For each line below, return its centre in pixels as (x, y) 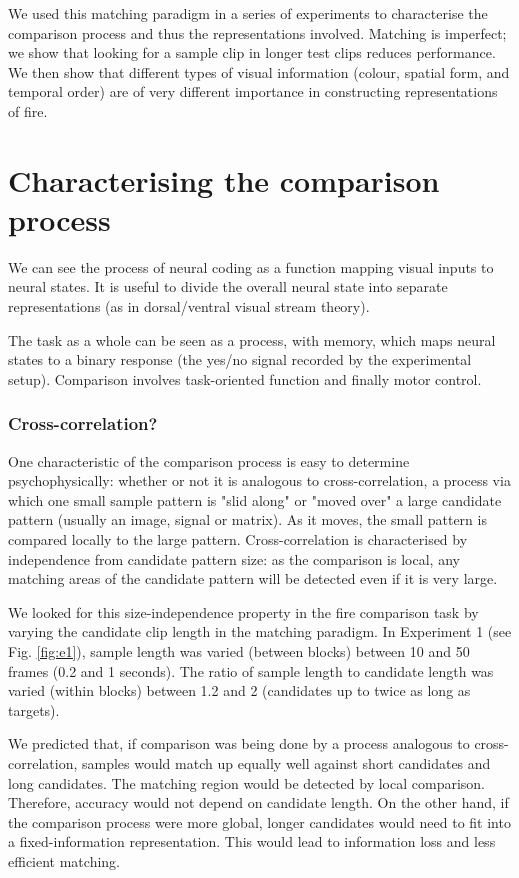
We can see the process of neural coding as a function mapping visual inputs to (251, 266)
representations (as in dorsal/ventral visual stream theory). (189, 306)
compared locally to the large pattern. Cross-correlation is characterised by (238, 539)
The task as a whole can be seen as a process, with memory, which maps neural (252, 339)
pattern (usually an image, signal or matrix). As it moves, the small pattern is (247, 519)
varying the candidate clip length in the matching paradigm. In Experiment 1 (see (260, 631)
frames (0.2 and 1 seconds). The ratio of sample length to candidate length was (251, 670)
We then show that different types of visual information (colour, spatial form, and (259, 71)
